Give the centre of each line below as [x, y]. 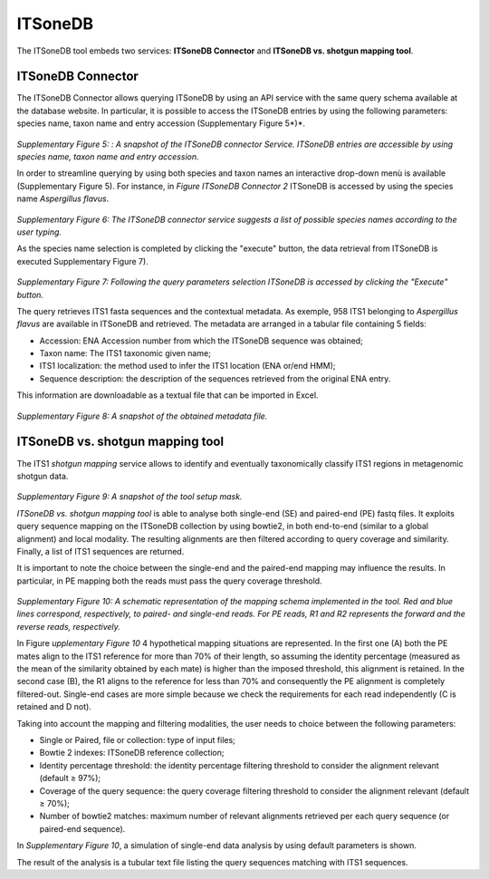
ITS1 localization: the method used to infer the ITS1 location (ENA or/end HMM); [187, 366]
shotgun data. [43, 476]
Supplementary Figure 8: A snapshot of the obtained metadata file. [142, 416]
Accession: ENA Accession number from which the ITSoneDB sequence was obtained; [201, 341]
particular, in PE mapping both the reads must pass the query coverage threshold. [169, 581]
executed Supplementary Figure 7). [82, 261]
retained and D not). [54, 707]
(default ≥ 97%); [70, 778]
